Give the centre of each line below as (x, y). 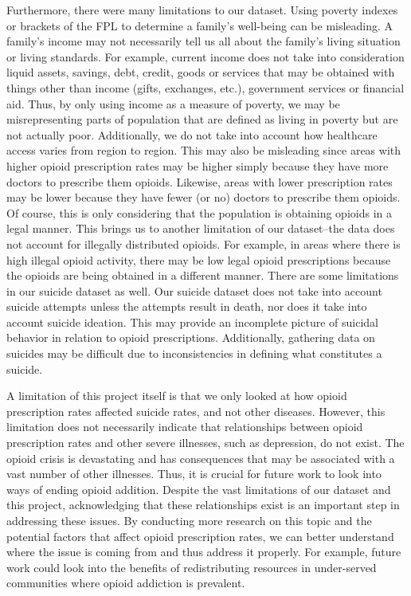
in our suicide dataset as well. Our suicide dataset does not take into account (194, 290)
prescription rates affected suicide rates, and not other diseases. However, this (196, 411)
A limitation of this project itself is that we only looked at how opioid (177, 396)
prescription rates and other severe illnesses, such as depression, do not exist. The (205, 443)
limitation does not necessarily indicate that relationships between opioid (185, 427)
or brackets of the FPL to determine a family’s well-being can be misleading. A (200, 25)
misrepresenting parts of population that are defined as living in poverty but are (202, 119)
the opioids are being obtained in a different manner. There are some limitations (203, 275)
